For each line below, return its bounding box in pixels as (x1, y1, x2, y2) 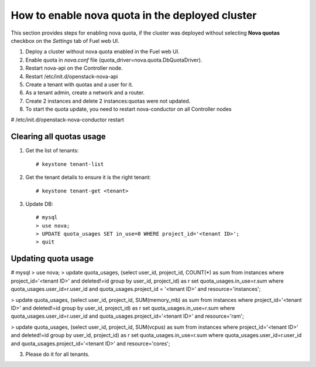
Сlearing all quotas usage (11, 132, 107, 142)
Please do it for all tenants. (25, 351, 90, 358)
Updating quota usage (11, 254, 94, 264)
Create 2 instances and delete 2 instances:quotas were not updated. (25, 97, 191, 104)
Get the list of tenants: (25, 147, 79, 154)
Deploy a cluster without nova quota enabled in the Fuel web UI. (25, 48, 180, 55)
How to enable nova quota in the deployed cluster (11, 9, 257, 22)
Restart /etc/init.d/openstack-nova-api (25, 73, 118, 80)
